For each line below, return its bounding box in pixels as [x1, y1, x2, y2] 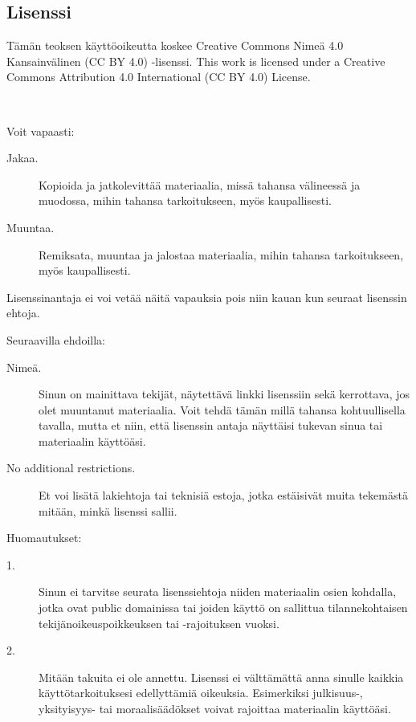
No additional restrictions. [6, 459, 136, 476]
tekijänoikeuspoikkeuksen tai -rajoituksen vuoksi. [39, 614, 279, 631]
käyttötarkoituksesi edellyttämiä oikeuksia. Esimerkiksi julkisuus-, [39, 684, 363, 701]
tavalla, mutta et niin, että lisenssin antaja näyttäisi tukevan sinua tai [39, 417, 383, 434]
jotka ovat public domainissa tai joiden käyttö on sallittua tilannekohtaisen [39, 599, 408, 616]
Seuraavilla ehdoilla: [6, 331, 105, 348]
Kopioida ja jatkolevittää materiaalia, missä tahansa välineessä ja [39, 176, 361, 193]
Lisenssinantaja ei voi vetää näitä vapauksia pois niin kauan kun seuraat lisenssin [6, 288, 407, 305]
